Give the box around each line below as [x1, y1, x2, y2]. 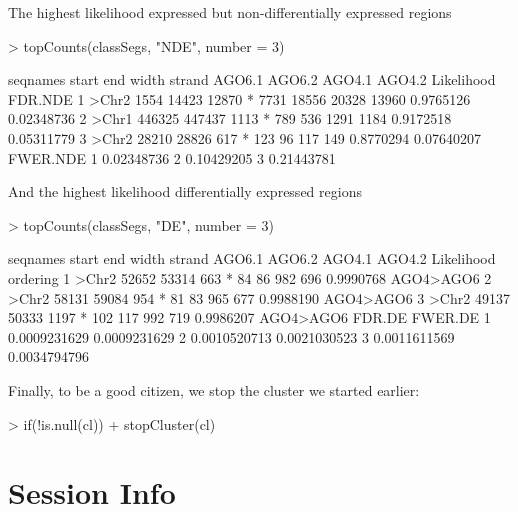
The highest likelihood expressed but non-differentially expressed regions [8, 2, 452, 22]
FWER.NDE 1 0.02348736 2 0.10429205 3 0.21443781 [8, 147, 336, 168]
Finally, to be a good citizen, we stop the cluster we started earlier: [8, 379, 420, 400]
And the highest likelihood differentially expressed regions [8, 181, 362, 202]
